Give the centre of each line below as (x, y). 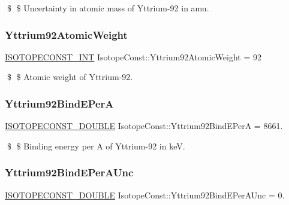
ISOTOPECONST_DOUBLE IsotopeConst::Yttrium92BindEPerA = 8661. (144, 126)
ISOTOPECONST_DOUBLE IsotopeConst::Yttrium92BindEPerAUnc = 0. (145, 195)
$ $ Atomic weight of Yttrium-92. (70, 77)
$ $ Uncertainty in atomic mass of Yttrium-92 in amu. (108, 8)
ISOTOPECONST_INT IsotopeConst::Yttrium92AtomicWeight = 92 (133, 56)
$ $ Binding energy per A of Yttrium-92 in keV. (96, 146)
